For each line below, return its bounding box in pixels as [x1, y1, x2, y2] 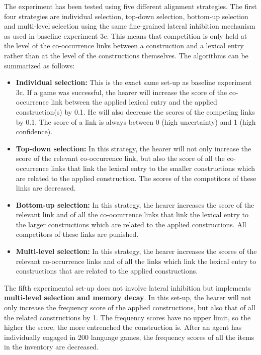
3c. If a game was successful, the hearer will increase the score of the [16, 86, 227, 97]
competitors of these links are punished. [16, 229, 139, 239]
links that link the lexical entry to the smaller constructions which [51, 162, 255, 173]
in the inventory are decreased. [4, 341, 99, 352]
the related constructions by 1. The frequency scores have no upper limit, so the [4, 312, 251, 322]
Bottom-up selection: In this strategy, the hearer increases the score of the [16, 199, 254, 210]
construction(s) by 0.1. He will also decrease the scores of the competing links [16, 106, 255, 117]
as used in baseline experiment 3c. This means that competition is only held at [4, 30, 247, 41]
